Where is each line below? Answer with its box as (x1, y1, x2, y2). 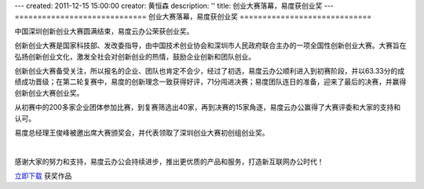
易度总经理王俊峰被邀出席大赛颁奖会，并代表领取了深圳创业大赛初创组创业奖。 (14, 128, 269, 137)
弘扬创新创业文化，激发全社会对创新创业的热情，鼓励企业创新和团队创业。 (14, 52, 255, 61)
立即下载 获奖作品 (14, 171, 72, 180)
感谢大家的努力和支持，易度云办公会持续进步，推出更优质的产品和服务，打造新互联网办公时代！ (14, 157, 324, 166)
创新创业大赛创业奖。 (14, 88, 84, 97)
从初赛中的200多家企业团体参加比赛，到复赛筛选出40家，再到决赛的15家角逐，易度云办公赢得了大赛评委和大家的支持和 (14, 103, 401, 112)
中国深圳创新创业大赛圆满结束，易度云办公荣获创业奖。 (14, 26, 194, 35)
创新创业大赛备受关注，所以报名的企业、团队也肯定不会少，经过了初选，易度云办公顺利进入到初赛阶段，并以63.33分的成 (14, 66, 404, 75)
